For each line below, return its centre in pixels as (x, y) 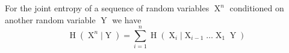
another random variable (50, 19)
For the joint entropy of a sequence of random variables (107, 8)
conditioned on (257, 8)
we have (127, 19)
